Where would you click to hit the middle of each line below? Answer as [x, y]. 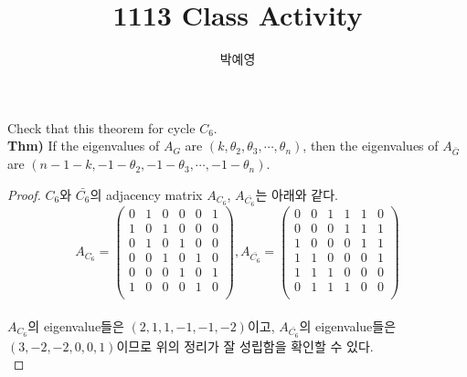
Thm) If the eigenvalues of [84, 146]
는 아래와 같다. [297, 194]
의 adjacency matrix [146, 194]
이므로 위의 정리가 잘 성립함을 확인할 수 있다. [245, 346]
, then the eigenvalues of [371, 146]
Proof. [24, 194]
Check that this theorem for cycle [101, 127]
